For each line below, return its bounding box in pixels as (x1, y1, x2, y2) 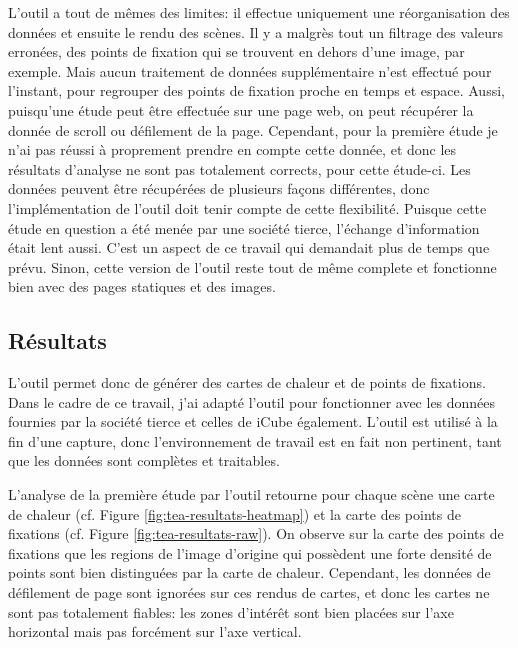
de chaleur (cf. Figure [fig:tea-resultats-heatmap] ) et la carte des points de (8, 503, 461, 524)
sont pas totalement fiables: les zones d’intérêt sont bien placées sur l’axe (8, 601, 454, 622)
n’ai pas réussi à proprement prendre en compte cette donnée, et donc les (8, 139, 457, 160)
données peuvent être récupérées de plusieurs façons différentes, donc (8, 178, 430, 199)
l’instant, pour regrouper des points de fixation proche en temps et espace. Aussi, (8, 80, 505, 101)
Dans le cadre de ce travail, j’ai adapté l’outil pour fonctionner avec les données (8, 391, 496, 412)
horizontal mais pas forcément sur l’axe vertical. (8, 621, 302, 642)
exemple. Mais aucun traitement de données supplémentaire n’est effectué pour (8, 60, 492, 81)
